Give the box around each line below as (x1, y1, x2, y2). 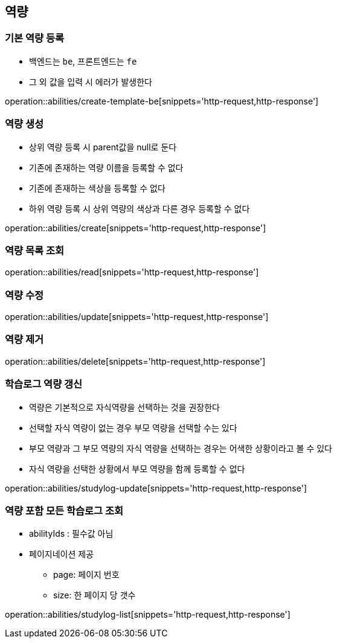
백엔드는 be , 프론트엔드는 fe (29, 56, 137, 66)
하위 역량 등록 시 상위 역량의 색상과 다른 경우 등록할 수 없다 (29, 203, 250, 214)
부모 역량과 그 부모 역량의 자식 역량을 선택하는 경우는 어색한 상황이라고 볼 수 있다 (29, 443, 332, 453)
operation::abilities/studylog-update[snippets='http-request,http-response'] (5, 482, 307, 493)
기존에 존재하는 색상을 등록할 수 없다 (29, 182, 165, 193)
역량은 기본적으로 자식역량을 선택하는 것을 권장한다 (29, 401, 220, 412)
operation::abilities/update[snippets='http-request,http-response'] (5, 312, 269, 322)
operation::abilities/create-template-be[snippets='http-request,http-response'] (5, 95, 319, 106)
